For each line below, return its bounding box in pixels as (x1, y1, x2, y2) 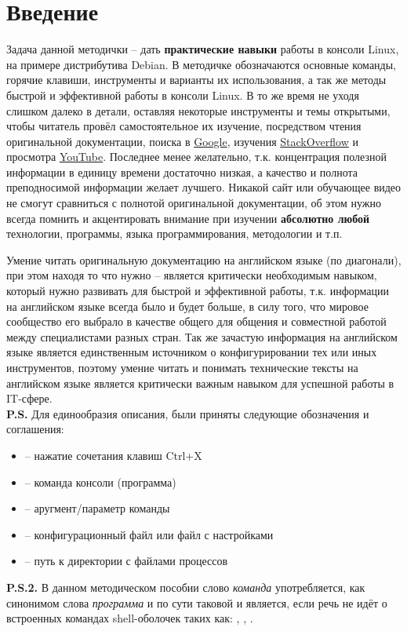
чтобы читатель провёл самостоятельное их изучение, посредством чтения (6, 118, 362, 134)
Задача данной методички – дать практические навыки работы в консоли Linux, (6, 41, 399, 57)
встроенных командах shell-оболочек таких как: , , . (6, 610, 253, 626)
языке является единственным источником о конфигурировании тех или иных (6, 344, 377, 360)
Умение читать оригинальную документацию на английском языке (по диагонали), (6, 251, 402, 268)
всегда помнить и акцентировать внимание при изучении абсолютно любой (6, 210, 370, 226)
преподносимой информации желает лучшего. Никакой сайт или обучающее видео (6, 179, 402, 195)
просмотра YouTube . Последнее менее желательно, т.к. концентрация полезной (6, 148, 387, 165)
